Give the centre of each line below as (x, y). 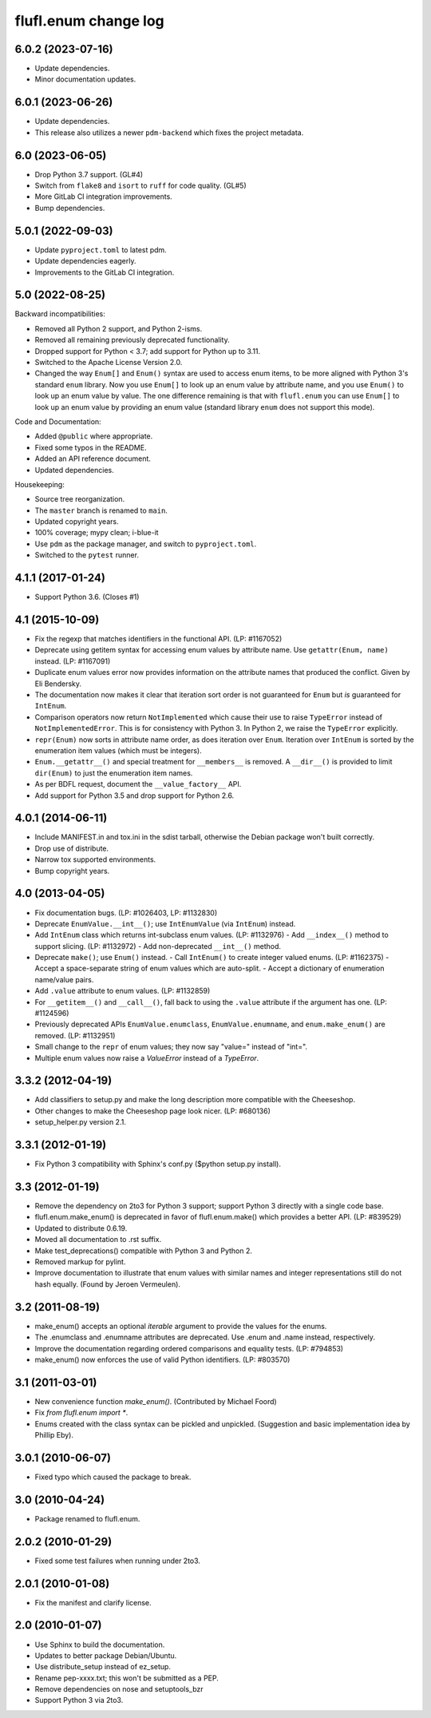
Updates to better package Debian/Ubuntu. (106, 1655)
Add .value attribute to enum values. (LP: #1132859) (123, 991)
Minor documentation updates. (85, 79)
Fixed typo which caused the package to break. (113, 1477)
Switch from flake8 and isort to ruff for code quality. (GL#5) (140, 186)
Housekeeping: (40, 484)
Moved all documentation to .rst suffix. (98, 1240)
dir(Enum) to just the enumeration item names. (114, 773)
